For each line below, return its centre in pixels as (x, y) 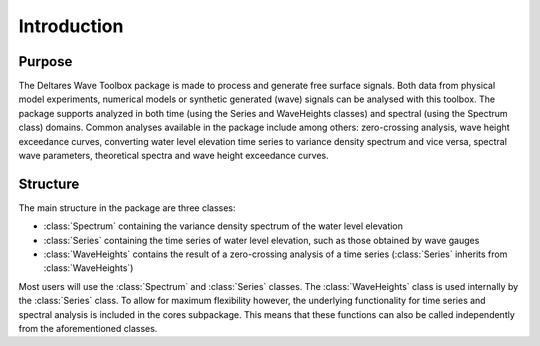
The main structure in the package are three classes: (127, 207)
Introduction (71, 26)
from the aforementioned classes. (88, 329)
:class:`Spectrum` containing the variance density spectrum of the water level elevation (223, 226)
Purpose (45, 61)
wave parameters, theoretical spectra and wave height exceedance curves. (173, 156)
